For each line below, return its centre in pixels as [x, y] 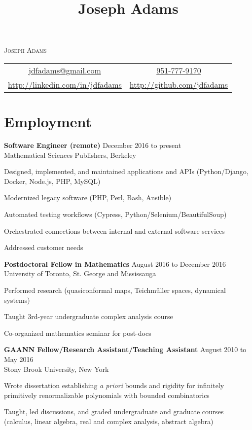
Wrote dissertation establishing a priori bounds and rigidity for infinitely [114, 385]
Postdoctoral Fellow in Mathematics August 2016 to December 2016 [115, 264]
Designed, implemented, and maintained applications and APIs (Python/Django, [126, 171]
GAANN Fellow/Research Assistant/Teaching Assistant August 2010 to [125, 349]
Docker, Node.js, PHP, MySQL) [52, 181]
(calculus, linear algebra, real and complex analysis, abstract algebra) [109, 421]
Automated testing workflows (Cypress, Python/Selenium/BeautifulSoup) [115, 214]
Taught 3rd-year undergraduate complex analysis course [89, 316]
